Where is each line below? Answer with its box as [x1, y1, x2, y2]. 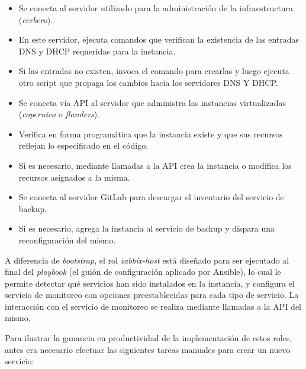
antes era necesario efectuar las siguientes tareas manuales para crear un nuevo [5, 343, 291, 355]
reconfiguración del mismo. [18, 233, 116, 246]
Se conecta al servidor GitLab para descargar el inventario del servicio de [18, 191, 284, 203]
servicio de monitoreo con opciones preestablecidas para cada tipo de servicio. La [5, 288, 299, 301]
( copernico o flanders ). [18, 108, 100, 120]
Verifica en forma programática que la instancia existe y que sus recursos [18, 127, 283, 140]
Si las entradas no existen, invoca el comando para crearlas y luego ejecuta [18, 65, 289, 77]
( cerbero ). [18, 13, 53, 25]
